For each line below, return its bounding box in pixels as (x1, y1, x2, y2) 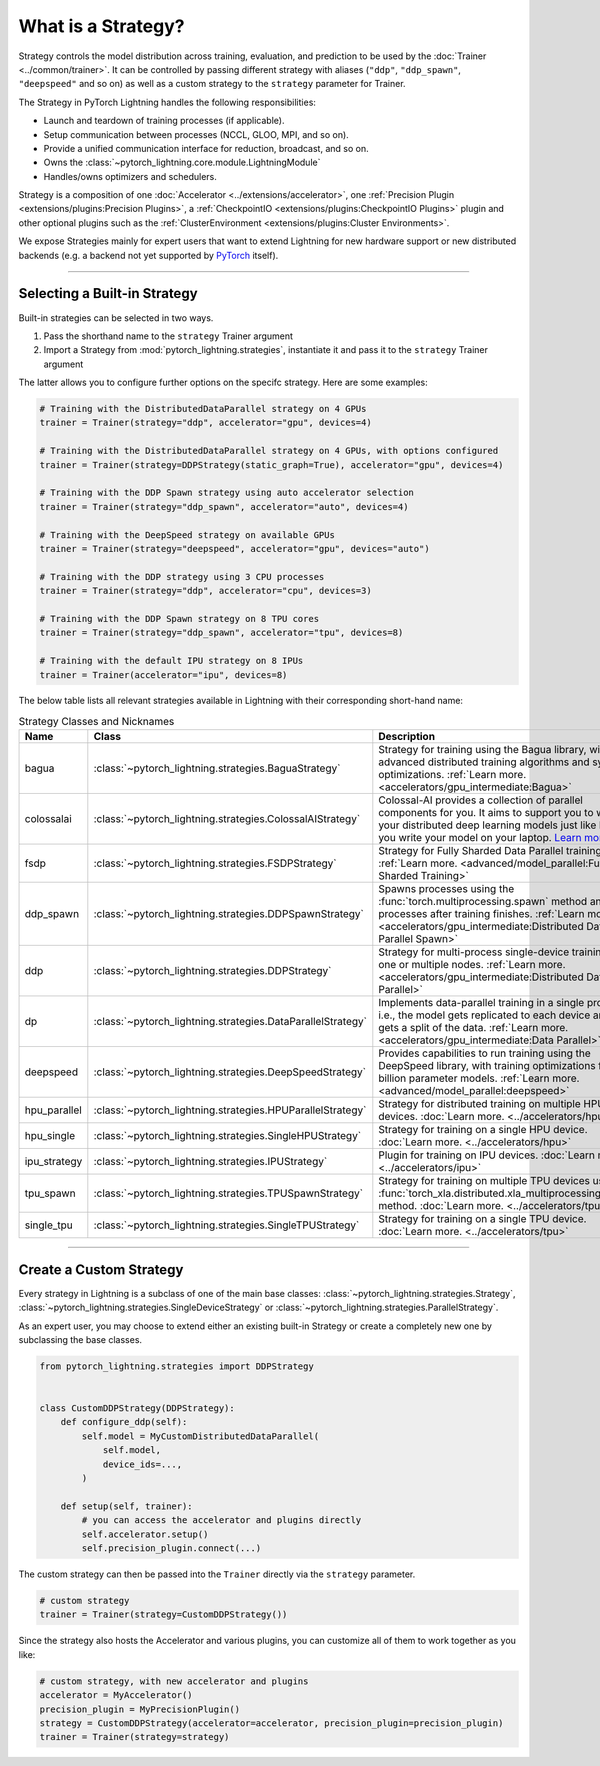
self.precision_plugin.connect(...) (81, 1543, 262, 1554)
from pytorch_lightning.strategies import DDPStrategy (39, 1360, 314, 1372)
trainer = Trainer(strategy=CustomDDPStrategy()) (39, 1609, 288, 1620)
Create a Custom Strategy (18, 1261, 184, 1278)
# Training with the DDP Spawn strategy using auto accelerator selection (39, 487, 415, 499)
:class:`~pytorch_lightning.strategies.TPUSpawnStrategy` (93, 1186, 364, 1200)
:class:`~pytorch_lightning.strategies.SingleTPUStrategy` (93, 1218, 360, 1232)
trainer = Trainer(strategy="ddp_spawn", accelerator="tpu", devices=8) (39, 627, 404, 639)
